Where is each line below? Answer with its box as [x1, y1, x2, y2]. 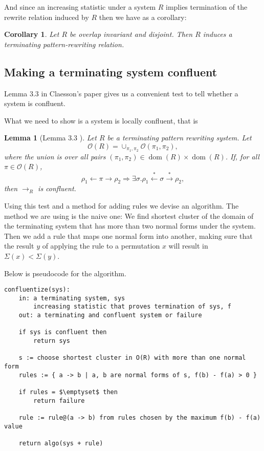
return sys [33, 337, 70, 345]
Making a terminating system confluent [4, 64, 217, 79]
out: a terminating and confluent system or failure [18, 312, 202, 319]
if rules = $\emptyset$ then [18, 388, 118, 396]
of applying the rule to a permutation [42, 240, 160, 251]
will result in [168, 240, 208, 251]
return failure [33, 397, 85, 404]
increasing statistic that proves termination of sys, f [33, 303, 231, 311]
